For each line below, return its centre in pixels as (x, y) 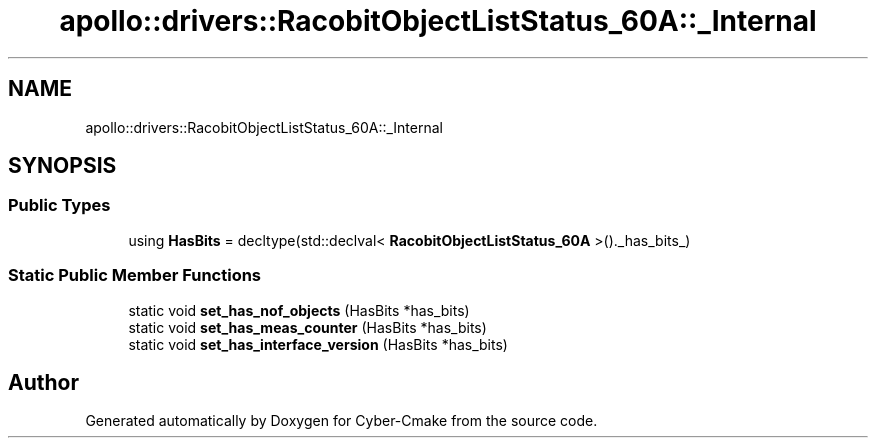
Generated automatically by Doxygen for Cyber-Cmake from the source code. (341, 421)
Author (43, 382)
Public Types (59, 205)
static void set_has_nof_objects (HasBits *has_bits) (299, 310)
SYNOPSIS (62, 166)
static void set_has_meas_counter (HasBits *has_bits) (307, 327)
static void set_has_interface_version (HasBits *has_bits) (318, 344)
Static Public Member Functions (135, 275)
